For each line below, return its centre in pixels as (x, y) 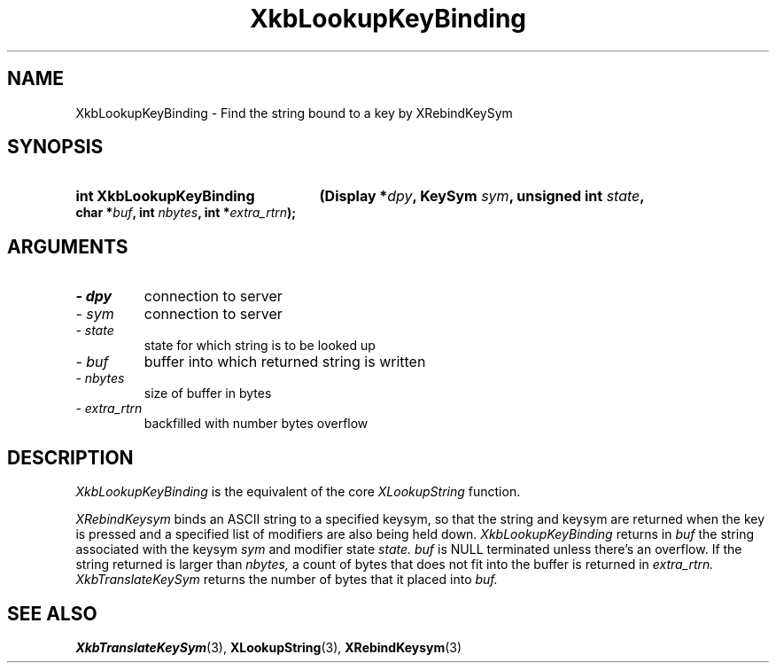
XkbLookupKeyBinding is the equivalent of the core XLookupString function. (298, 492)
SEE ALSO (52, 613)
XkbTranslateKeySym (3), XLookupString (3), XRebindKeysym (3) (269, 647)
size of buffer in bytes (208, 393)
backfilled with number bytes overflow (256, 424)
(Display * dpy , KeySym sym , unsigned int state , (482, 196)
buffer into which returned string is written (285, 362)
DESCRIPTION (70, 457)
